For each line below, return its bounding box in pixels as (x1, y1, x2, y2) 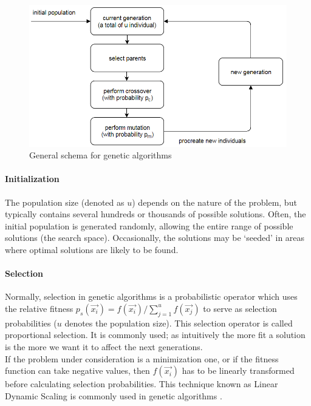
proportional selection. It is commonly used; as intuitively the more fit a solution (5, 328, 306, 341)
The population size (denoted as (5, 195, 125, 208)
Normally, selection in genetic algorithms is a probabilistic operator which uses (5, 290, 298, 303)
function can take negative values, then (5, 364, 150, 377)
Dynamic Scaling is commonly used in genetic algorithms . (5, 389, 222, 402)
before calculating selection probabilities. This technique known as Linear (5, 377, 278, 390)
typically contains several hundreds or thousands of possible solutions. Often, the (5, 208, 306, 220)
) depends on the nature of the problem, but (132, 195, 297, 208)
